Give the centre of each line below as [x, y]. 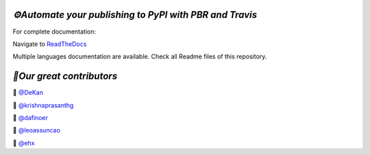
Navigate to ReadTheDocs [50, 44]
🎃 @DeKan [28, 93]
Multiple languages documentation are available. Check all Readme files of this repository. [140, 57]
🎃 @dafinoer [30, 117]
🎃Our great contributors [65, 76]
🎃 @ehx [24, 143]
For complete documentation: [54, 32]
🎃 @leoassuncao [37, 130]
